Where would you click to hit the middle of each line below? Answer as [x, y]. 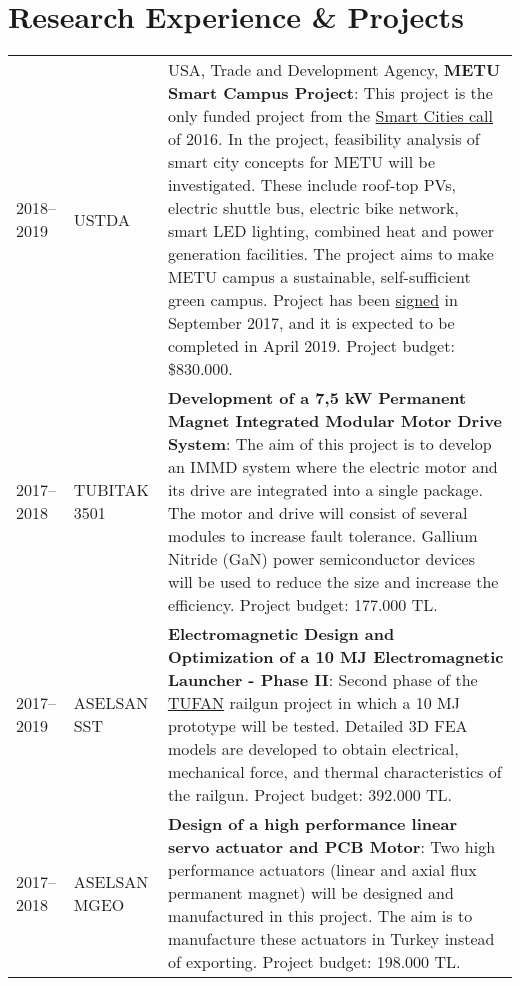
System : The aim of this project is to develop [329, 444]
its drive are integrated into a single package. [325, 490]
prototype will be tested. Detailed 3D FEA [317, 726]
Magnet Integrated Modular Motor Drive [334, 421]
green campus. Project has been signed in [312, 300]
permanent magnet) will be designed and [310, 893]
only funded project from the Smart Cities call [330, 116]
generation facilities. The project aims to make [330, 254]
